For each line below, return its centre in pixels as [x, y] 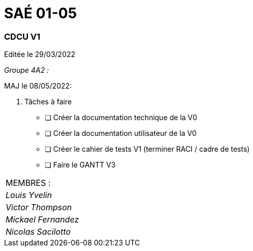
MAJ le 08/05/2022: [38, 86]
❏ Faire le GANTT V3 [80, 165]
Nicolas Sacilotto [38, 232]
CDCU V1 [22, 36]
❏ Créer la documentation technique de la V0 [121, 118]
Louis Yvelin [29, 195]
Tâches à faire [48, 102]
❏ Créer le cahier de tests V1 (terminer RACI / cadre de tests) [147, 149]
